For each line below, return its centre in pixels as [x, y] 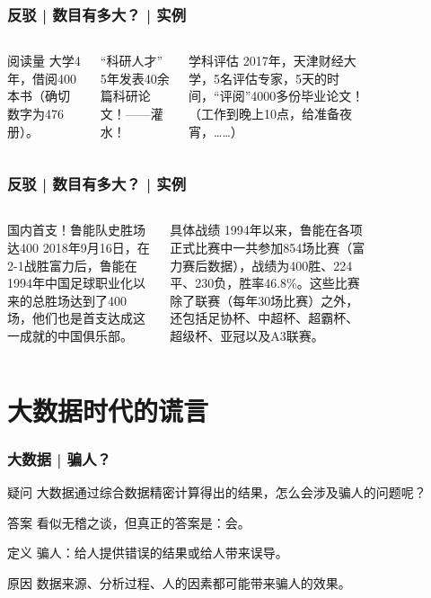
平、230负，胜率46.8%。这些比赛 [265, 283]
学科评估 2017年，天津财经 [266, 61]
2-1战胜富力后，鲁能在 [72, 265]
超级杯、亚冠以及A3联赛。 [247, 335]
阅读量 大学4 [44, 61]
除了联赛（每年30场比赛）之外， [264, 300]
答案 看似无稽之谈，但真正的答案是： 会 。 [129, 522]
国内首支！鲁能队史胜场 [76, 230]
